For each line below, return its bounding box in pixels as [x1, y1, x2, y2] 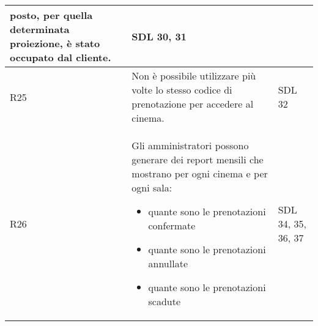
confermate [148, 218, 196, 232]
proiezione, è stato [10, 36, 100, 50]
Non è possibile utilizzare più [131, 69, 256, 83]
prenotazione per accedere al [131, 97, 254, 111]
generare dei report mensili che [131, 152, 264, 166]
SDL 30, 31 [131, 29, 187, 43]
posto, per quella [10, 8, 93, 22]
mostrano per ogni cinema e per [131, 166, 268, 180]
